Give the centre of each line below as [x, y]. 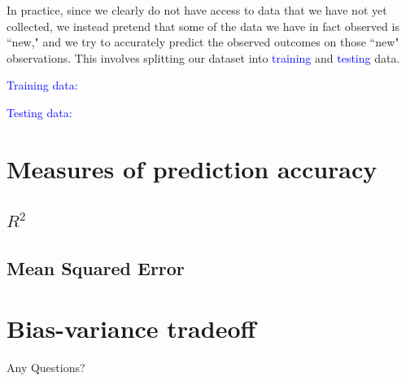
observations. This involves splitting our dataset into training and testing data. [203, 57]
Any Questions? [46, 367]
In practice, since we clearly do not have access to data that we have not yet [197, 10]
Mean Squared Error [96, 268]
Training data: [42, 85]
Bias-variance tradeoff [131, 328]
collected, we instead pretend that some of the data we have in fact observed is [203, 26]
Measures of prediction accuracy [192, 168]
